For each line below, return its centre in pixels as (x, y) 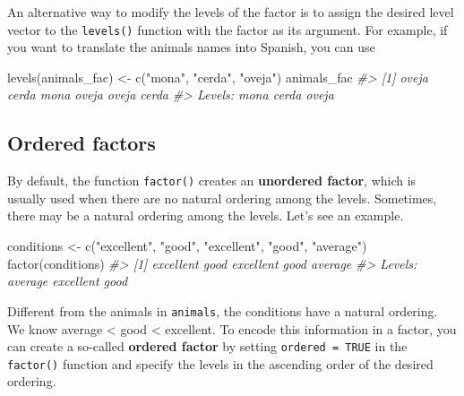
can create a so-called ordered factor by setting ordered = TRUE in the (207, 346)
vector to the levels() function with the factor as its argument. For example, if (228, 29)
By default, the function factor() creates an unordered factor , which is (212, 181)
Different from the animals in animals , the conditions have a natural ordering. (223, 310)
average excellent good (68, 281)
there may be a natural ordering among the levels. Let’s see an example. (206, 215)
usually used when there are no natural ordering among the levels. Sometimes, (222, 198)
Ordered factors (82, 143)
